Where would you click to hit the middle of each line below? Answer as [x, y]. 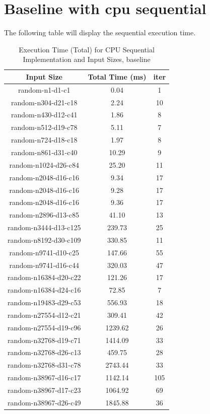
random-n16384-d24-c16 [44, 290]
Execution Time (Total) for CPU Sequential [87, 49]
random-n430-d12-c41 [44, 115]
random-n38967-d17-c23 [44, 390]
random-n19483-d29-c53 [44, 302]
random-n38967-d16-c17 [44, 377]
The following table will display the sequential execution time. [100, 32]
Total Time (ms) [117, 76]
